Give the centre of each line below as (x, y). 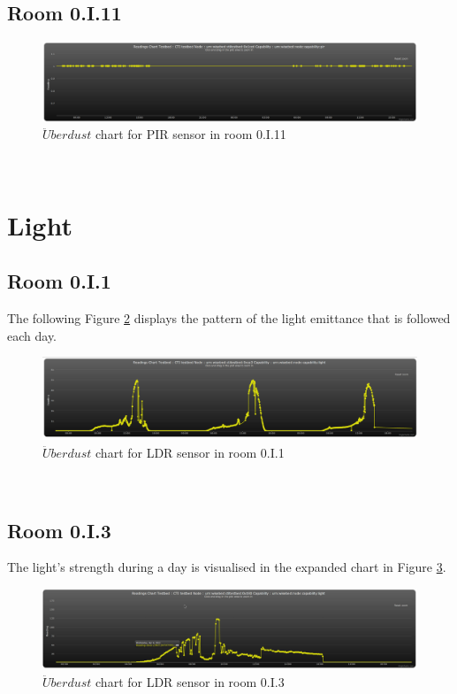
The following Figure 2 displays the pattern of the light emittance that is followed (229, 318)
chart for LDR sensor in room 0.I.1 (190, 452)
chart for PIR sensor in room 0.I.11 (191, 134)
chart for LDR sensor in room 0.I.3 (190, 681)
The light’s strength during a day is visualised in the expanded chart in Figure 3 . (227, 567)
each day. (32, 335)
